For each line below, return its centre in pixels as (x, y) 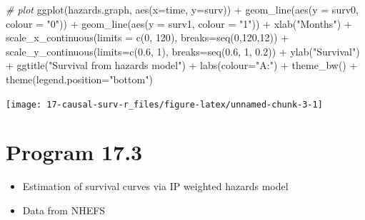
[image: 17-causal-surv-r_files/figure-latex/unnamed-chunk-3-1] (164, 104)
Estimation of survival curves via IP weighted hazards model (155, 186)
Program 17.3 (74, 152)
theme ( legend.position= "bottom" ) (79, 79)
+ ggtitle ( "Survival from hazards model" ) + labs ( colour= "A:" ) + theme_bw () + (182, 65)
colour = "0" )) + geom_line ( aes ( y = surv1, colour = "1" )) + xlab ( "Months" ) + (179, 23)
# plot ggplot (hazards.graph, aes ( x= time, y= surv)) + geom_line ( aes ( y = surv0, (182, 9)
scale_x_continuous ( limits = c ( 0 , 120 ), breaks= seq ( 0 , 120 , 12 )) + (147, 37)
